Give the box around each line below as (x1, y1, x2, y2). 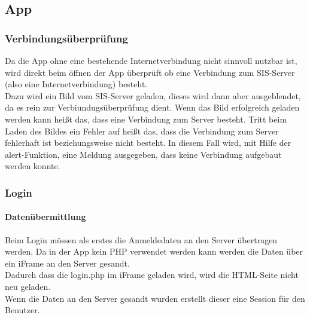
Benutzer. (5, 304, 40, 316)
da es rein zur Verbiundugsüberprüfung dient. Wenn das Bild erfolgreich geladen (5, 101, 300, 114)
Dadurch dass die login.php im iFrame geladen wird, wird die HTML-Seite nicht (5, 268, 299, 281)
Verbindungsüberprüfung (5, 30, 128, 45)
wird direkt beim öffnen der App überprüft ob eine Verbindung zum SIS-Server (5, 66, 295, 78)
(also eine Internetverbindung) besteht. (5, 78, 148, 90)
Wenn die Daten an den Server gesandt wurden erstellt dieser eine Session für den (5, 292, 305, 304)
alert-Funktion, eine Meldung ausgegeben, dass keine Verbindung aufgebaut (5, 148, 282, 160)
